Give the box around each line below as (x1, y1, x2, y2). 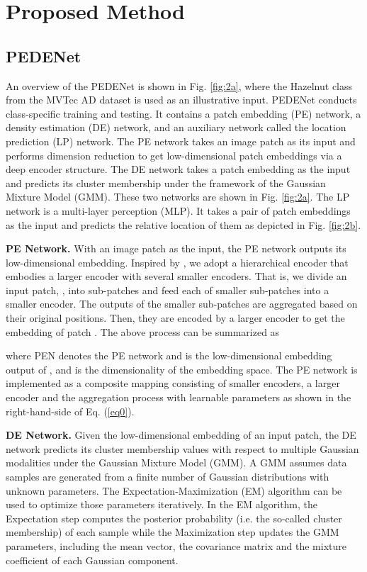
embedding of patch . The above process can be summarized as (6, 324, 280, 339)
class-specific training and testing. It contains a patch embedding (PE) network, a (6, 106, 361, 120)
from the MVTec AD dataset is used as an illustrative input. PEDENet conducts (6, 92, 357, 107)
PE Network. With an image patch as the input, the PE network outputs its (6, 241, 346, 256)
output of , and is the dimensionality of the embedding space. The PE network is (6, 361, 358, 376)
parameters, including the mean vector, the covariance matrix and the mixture (6, 538, 346, 553)
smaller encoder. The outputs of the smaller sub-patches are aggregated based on (6, 296, 358, 311)
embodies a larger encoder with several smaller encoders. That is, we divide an (6, 269, 347, 284)
